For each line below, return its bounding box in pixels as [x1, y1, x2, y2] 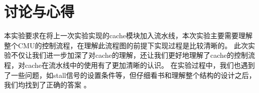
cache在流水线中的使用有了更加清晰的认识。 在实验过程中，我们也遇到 [25, 59, 255, 70]
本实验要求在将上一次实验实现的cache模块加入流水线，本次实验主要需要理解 [4, 30, 253, 41]
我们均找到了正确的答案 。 [4, 79, 91, 90]
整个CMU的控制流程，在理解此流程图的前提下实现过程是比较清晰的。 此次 [4, 40, 248, 50]
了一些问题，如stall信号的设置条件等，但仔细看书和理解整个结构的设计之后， [4, 69, 256, 80]
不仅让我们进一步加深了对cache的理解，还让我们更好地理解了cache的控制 [11, 50, 248, 60]
